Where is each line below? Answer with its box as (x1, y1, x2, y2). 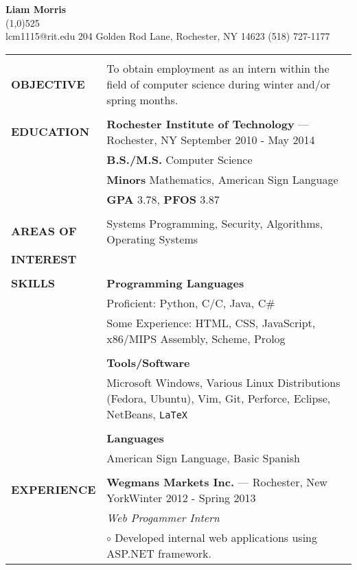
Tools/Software (106, 354, 190, 370)
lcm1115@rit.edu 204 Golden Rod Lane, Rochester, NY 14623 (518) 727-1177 (5, 29, 330, 43)
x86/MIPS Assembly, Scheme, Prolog (106, 330, 286, 346)
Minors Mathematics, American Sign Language (106, 171, 338, 187)
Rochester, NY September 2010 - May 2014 (106, 131, 315, 147)
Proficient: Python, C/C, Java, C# (106, 294, 275, 311)
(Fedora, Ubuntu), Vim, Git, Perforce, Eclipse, (106, 390, 331, 406)
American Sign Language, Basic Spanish (106, 449, 300, 466)
